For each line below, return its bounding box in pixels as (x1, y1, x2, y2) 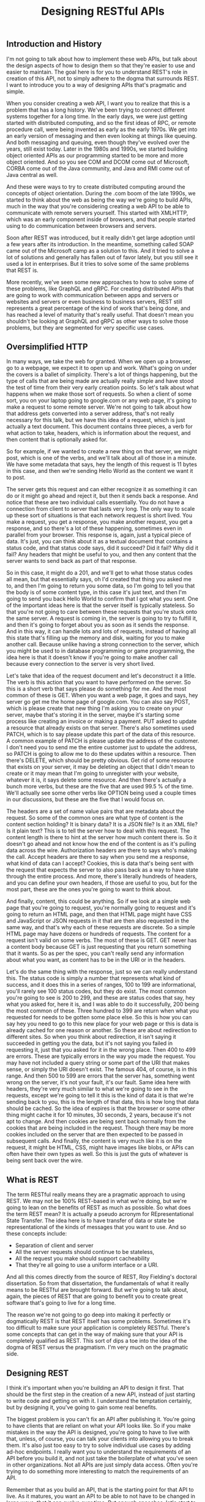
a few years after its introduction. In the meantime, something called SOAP (6, 240, 194, 247)
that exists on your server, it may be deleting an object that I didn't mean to (6, 763, 195, 771)
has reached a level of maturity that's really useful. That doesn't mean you (6, 311, 194, 318)
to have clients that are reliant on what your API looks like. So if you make (6, 1422, 191, 1430)
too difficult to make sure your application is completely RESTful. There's (6, 1324, 190, 1332)
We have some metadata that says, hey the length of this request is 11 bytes (6, 461, 198, 468)
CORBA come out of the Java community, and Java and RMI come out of (6, 164, 190, 172)
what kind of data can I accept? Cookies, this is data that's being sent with (6, 859, 194, 867)
